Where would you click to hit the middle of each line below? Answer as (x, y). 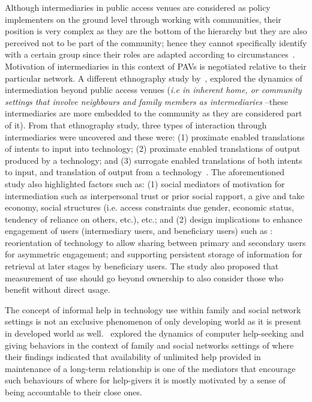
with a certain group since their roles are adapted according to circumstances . (150, 54)
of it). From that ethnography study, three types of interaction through (136, 124)
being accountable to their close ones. (73, 392)
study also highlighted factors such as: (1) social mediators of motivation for (145, 183)
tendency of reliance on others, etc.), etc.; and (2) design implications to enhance (154, 219)
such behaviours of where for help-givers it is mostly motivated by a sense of (145, 380)
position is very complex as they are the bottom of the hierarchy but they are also (156, 31)
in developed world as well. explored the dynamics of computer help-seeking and (154, 333)
